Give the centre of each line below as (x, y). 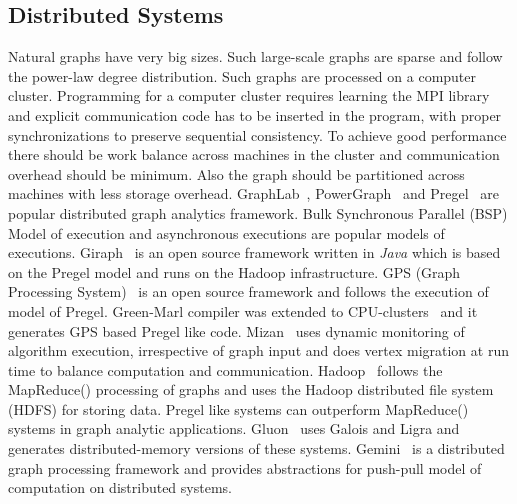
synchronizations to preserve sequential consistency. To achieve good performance (257, 134)
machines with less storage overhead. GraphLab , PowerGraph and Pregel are (253, 193)
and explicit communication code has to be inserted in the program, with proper (255, 114)
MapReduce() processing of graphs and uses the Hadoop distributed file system (251, 389)
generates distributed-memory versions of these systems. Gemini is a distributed (256, 448)
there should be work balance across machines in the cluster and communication (254, 154)
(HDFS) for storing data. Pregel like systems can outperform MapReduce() (238, 408)
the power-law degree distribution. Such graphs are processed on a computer (242, 75)
